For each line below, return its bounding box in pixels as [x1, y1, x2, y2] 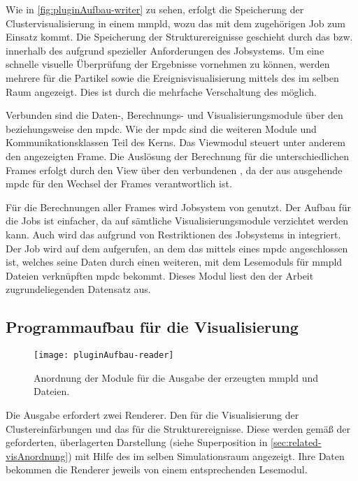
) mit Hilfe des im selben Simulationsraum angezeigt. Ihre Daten [68, 448, 345, 463]
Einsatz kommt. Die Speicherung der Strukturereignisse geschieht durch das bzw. [6, 29, 353, 44]
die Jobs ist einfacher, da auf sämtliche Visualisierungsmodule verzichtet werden [6, 213, 349, 228]
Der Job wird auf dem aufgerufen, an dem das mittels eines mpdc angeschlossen [6, 240, 348, 255]
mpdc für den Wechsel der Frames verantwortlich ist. [6, 176, 232, 191]
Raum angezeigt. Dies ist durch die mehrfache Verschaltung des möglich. [6, 84, 317, 99]
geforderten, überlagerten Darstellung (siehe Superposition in [6, 435, 268, 450]
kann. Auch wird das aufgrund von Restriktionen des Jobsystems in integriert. [6, 227, 341, 241]
